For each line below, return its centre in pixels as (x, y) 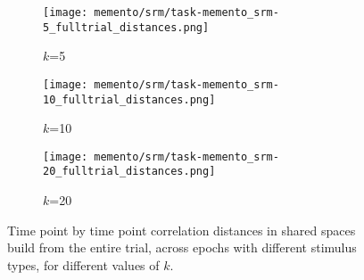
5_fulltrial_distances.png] (126, 27)
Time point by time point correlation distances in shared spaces (182, 230)
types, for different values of (83, 264)
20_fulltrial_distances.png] (129, 172)
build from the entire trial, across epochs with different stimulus (182, 247)
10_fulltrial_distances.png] (129, 99)
